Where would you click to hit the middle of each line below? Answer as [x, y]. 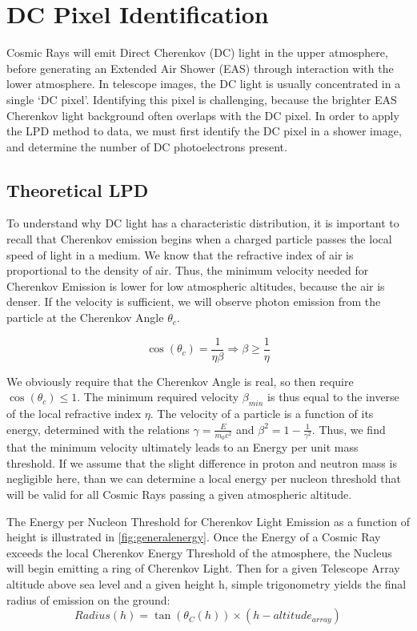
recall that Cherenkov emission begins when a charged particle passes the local [199, 239]
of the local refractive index [74, 414]
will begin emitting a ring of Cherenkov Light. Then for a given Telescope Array [203, 568]
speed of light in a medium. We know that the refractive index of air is [180, 254]
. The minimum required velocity [158, 397]
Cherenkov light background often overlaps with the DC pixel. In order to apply [203, 115]
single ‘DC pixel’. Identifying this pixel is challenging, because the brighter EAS [202, 99]
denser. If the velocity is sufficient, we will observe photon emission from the [194, 301]
